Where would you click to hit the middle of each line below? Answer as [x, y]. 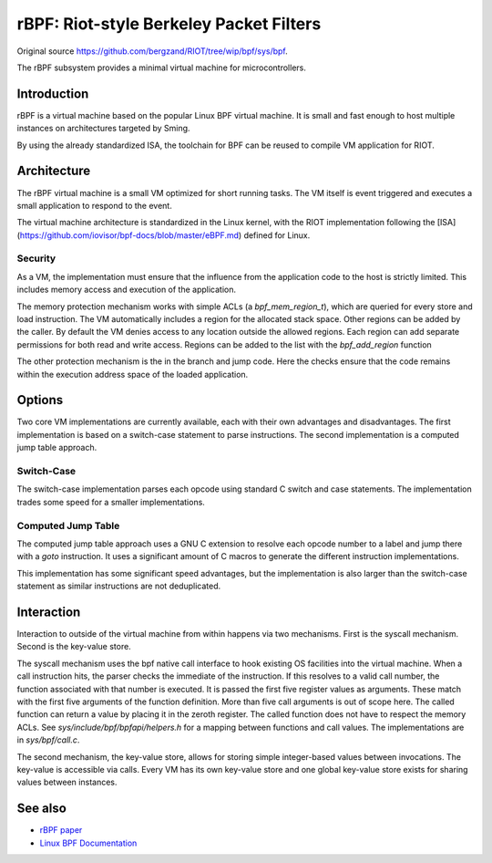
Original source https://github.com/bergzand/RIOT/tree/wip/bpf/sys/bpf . [153, 51]
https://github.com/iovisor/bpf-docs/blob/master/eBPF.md [129, 235]
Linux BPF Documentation [88, 843]
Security [36, 258]
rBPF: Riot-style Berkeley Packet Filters [169, 24]
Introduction [53, 94]
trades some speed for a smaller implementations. [111, 502]
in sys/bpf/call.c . [48, 740]
